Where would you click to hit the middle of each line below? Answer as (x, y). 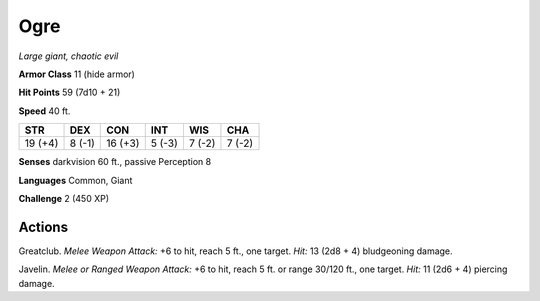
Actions (43, 226)
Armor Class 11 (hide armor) (76, 74)
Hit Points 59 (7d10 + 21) (69, 92)
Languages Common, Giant (75, 180)
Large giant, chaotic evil (68, 56)
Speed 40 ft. (44, 111)
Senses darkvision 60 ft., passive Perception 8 (115, 162)
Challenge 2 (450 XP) (64, 198)
